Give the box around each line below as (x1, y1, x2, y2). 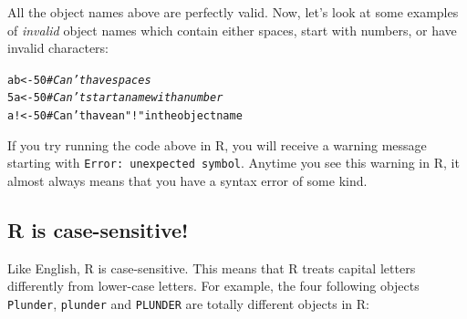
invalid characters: (7, 38, 109, 57)
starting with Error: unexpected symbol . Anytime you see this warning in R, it (7, 153, 460, 172)
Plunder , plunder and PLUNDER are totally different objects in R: (7, 293, 369, 313)
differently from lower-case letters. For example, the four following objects (7, 276, 420, 295)
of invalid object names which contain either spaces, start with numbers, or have (7, 20, 457, 39)
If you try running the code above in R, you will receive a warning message (7, 135, 427, 154)
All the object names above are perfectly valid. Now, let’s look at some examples (7, 3, 459, 21)
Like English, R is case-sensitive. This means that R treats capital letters (7, 258, 416, 277)
